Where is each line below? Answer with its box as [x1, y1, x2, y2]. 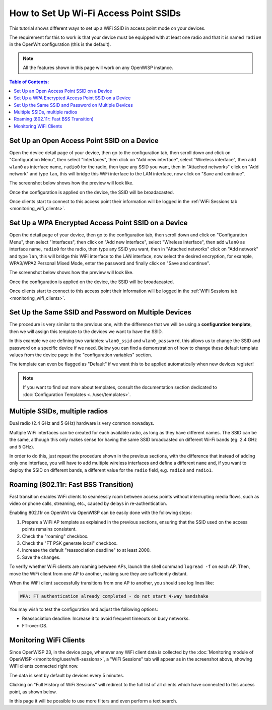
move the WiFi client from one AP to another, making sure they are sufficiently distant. [9, 570, 188, 576]
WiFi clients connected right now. [9, 663, 79, 669]
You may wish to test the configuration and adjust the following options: [9, 606, 158, 612]
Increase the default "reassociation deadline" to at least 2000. [22, 547, 151, 553]
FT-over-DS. [22, 622, 48, 628]
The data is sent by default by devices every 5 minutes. [9, 672, 124, 678]
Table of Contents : [9, 79, 49, 85]
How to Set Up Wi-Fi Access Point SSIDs [9, 8, 181, 19]
